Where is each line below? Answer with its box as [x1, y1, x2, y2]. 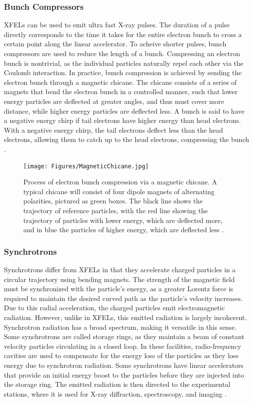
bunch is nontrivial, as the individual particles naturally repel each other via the [4, 58, 244, 68]
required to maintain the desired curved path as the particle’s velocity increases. [4, 293, 243, 303]
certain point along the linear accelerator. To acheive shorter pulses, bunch [4, 39, 227, 49]
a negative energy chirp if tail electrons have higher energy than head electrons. [4, 115, 241, 125]
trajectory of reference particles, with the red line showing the [23, 205, 208, 215]
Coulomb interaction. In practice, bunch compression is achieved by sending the [4, 67, 242, 78]
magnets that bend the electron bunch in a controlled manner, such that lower [4, 86, 238, 97]
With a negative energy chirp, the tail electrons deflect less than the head [4, 124, 223, 135]
